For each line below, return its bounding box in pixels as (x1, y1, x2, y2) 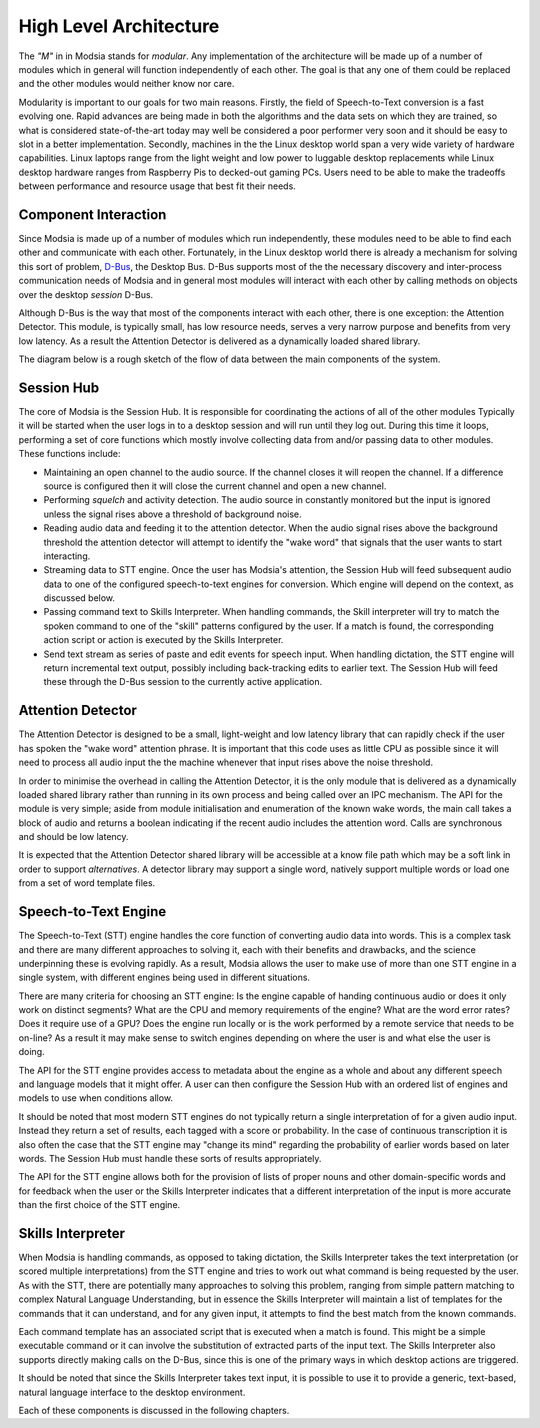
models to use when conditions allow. (18, 1092, 174, 1104)
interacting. (43, 550, 91, 562)
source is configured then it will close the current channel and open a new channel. (43, 480, 387, 492)
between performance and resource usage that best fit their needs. (18, 180, 297, 192)
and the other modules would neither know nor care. (18, 78, 235, 90)
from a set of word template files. (18, 877, 156, 889)
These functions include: (18, 448, 121, 460)
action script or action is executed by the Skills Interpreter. (43, 634, 284, 646)
